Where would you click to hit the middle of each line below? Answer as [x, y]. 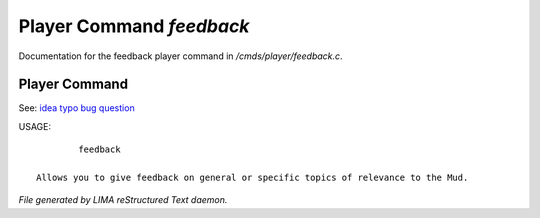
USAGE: [35, 126]
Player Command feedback [134, 26]
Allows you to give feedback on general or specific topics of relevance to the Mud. [252, 178]
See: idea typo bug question [76, 108]
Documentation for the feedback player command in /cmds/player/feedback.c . [181, 56]
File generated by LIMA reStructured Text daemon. [123, 200]
